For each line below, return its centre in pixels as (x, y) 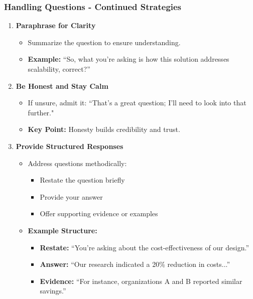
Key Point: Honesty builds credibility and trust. (104, 129)
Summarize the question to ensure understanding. (104, 42)
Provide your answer (71, 196)
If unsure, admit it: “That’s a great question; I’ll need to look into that (137, 103)
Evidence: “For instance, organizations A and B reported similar (141, 281)
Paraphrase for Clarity (56, 25)
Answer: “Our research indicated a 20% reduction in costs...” (135, 264)
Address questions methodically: (77, 163)
